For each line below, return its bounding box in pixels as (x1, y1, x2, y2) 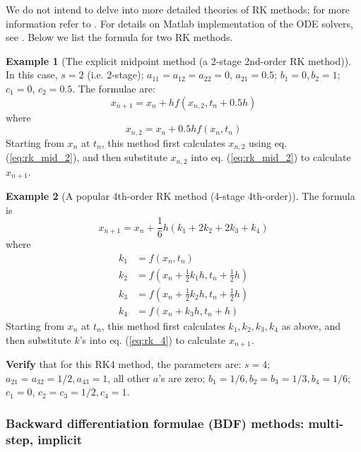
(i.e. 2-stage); (87, 67, 144, 82)
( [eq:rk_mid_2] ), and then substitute (6, 150, 167, 165)
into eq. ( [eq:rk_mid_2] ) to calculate (191, 150, 351, 165)
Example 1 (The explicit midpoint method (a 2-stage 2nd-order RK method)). (6, 53, 352, 68)
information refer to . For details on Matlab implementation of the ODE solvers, (6, 16, 353, 30)
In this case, (6, 67, 58, 82)
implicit (37, 430, 82, 448)
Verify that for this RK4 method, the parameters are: (6, 356, 242, 371)
